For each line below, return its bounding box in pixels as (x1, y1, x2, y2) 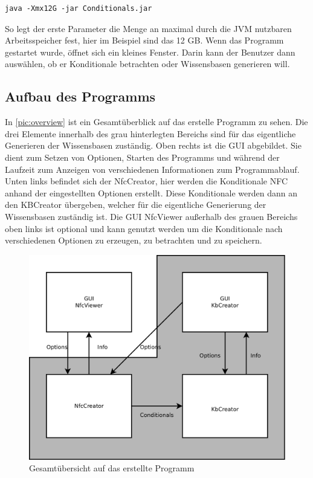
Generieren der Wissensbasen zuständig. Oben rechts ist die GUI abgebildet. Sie (5, 139, 302, 152)
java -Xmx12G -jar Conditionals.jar (5, 4, 152, 13)
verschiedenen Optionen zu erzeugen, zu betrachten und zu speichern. (5, 234, 262, 247)
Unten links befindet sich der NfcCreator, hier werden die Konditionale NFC (5, 175, 288, 187)
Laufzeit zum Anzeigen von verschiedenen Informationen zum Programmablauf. (5, 163, 300, 175)
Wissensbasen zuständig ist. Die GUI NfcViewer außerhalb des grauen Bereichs (5, 210, 298, 222)
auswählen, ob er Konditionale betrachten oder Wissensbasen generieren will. (5, 57, 290, 70)
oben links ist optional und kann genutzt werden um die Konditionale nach (5, 222, 283, 234)
